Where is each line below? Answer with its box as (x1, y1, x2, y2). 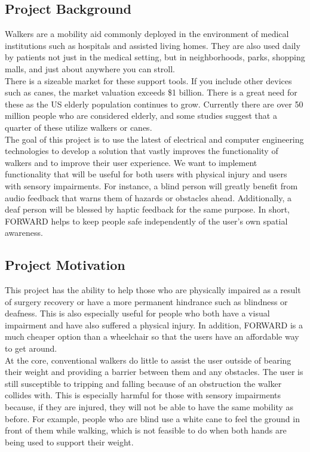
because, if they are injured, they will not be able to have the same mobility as (5, 401, 293, 413)
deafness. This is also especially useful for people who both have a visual (5, 307, 270, 319)
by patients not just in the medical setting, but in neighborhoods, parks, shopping (5, 51, 305, 63)
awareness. (5, 226, 43, 239)
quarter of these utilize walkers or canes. (5, 121, 152, 133)
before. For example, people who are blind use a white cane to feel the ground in (5, 412, 300, 425)
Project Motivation (5, 256, 125, 274)
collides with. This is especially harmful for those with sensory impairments (5, 389, 281, 401)
